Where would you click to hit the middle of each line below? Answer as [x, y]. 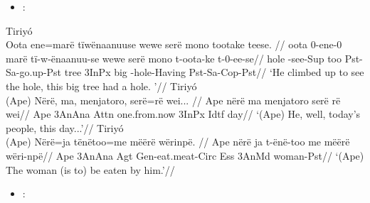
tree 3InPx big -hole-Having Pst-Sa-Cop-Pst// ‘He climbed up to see [214, 72]
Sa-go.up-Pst [34, 72]
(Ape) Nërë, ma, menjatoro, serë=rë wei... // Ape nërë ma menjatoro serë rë [173, 100]
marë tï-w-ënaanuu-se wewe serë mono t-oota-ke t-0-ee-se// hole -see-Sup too [174, 58]
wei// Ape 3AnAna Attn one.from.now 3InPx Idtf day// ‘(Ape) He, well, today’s [183, 114]
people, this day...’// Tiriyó [65, 127]
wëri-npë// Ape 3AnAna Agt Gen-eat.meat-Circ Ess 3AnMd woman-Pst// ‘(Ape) [185, 155]
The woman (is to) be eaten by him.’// [90, 169]
